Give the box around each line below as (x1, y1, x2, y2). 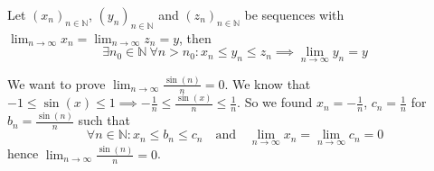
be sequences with (244, 5, 344, 23)
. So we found (237, 93, 313, 112)
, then (179, 28, 212, 47)
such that (78, 111, 130, 130)
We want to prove (7, 74, 106, 93)
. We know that (224, 74, 311, 93)
